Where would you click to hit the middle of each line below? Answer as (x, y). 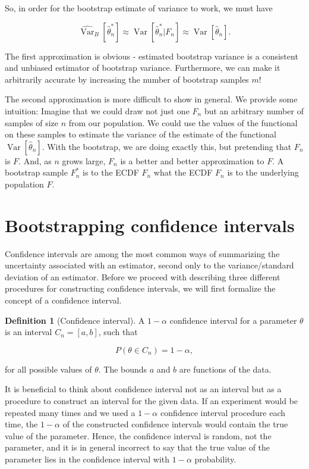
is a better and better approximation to (192, 160)
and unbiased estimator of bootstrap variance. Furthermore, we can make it (143, 68)
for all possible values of (48, 369)
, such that (118, 332)
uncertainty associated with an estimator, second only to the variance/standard (149, 265)
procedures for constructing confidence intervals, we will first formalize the (140, 288)
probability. (215, 459)
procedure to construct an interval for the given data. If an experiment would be (152, 401)
